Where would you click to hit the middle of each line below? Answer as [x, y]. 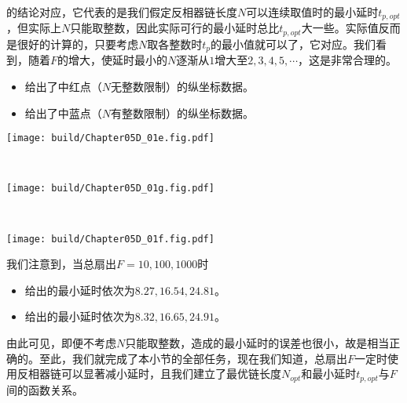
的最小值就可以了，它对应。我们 [293, 44]
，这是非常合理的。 [348, 60]
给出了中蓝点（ [63, 113]
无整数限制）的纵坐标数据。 [183, 86]
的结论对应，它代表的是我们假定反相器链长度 [122, 12]
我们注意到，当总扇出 [61, 264]
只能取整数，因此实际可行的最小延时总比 [175, 28]
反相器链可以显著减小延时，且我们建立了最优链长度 [149, 374]
